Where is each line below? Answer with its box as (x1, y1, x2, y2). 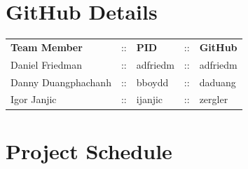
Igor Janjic (11, 92, 57, 107)
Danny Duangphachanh (11, 74, 111, 89)
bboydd (136, 74, 169, 89)
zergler (199, 92, 228, 107)
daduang (199, 74, 236, 89)
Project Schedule (6, 136, 172, 165)
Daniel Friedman (11, 57, 82, 72)
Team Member (11, 39, 83, 54)
